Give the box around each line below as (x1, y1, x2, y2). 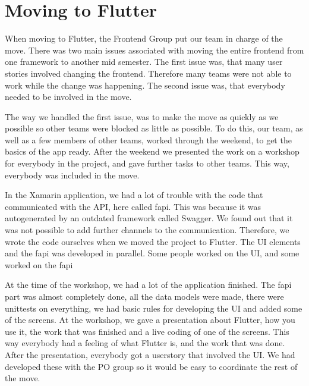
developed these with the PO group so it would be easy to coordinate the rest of (5, 360, 298, 372)
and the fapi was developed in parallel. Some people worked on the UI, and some (5, 247, 299, 259)
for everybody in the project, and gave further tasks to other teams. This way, (5, 157, 289, 170)
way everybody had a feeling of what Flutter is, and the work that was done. (5, 337, 285, 349)
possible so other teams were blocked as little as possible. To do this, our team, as (5, 122, 303, 134)
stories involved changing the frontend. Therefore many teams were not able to (5, 67, 292, 79)
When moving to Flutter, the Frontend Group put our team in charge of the (5, 32, 283, 45)
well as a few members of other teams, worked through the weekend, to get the (5, 133, 292, 146)
